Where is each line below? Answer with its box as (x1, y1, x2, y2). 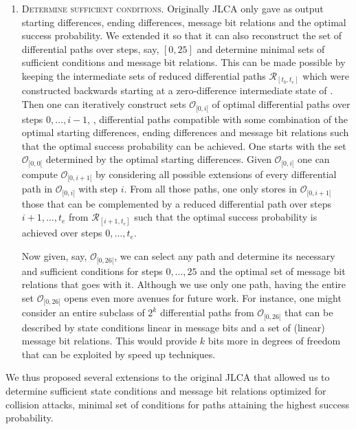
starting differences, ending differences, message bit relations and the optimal (21, 14, 346, 29)
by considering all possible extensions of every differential (95, 166, 337, 181)
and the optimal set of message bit (200, 263, 346, 278)
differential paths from (159, 305, 254, 320)
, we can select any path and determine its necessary (114, 249, 335, 263)
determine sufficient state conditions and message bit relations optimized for (5, 383, 326, 397)
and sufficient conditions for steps (21, 263, 163, 278)
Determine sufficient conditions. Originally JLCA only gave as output (21, 1, 324, 15)
